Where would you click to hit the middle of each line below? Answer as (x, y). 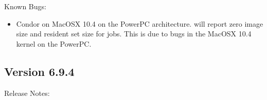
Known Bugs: (25, 6)
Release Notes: (27, 93)
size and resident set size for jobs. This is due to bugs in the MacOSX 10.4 (134, 34)
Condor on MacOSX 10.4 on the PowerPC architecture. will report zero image (140, 23)
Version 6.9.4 (39, 71)
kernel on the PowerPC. (54, 43)
